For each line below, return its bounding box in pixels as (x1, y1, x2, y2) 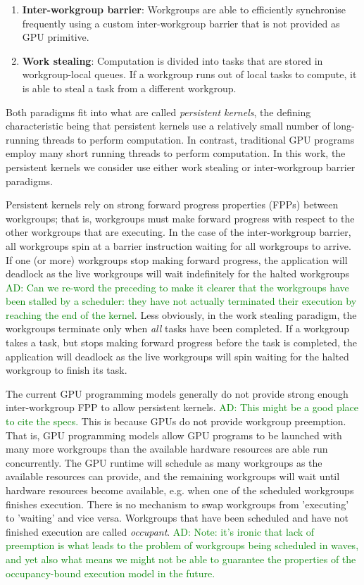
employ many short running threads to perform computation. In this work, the (6, 146, 346, 161)
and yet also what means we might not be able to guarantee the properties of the (6, 551, 356, 566)
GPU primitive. (22, 30, 89, 44)
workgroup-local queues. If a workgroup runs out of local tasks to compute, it (22, 67, 357, 82)
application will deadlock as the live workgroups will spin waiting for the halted (6, 348, 349, 363)
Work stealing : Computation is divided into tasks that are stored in (22, 53, 323, 68)
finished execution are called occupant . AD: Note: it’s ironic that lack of (6, 524, 315, 539)
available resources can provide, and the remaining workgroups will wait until (6, 469, 340, 484)
